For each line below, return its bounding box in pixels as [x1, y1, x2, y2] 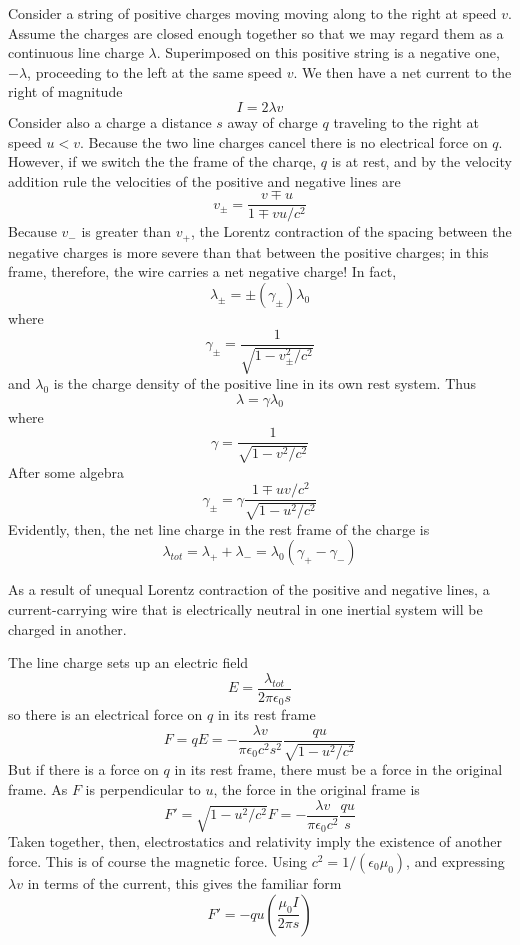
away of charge [227, 111, 318, 132]
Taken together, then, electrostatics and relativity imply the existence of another [8, 831, 502, 852]
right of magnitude [8, 81, 123, 102]
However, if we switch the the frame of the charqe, [8, 151, 317, 172]
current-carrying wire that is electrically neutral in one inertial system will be [8, 599, 483, 620]
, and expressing [406, 851, 505, 871]
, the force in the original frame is [213, 778, 420, 799]
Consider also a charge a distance [8, 111, 212, 132]
